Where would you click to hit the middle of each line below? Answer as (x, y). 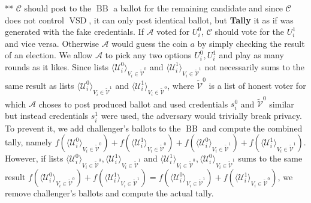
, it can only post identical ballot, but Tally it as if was (191, 20)
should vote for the (250, 32)
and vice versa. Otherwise (52, 43)
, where (181, 85)
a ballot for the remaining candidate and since (198, 8)
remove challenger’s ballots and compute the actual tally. (109, 193)
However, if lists (34, 158)
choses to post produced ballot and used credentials (133, 104)
